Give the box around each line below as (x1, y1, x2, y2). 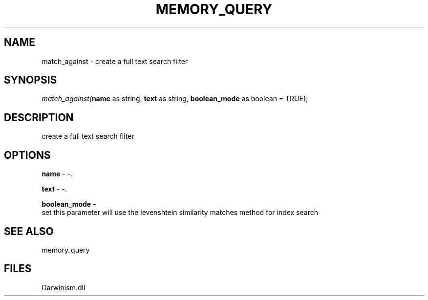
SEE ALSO (4, 225, 54, 237)
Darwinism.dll (42, 283, 86, 292)
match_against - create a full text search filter (42, 57, 188, 65)
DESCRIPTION (4, 111, 74, 124)
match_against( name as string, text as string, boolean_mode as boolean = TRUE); (42, 94, 308, 103)
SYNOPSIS (4, 74, 57, 86)
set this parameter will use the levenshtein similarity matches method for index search (42, 208, 319, 217)
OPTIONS (4, 149, 51, 161)
